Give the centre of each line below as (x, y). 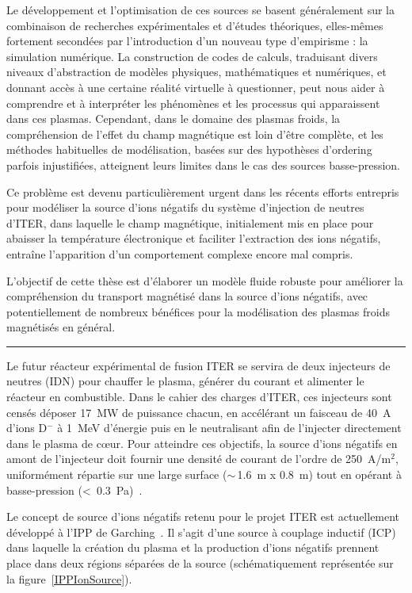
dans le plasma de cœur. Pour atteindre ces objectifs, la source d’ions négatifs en (202, 443)
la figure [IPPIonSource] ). (69, 578)
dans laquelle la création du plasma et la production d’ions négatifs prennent (193, 547)
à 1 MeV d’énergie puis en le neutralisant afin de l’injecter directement (229, 428)
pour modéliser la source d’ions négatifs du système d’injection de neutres (185, 207)
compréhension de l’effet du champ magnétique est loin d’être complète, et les (195, 134)
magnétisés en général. (61, 327)
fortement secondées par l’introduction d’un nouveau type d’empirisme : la (187, 41)
